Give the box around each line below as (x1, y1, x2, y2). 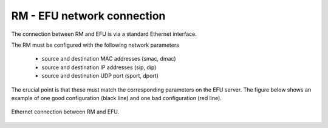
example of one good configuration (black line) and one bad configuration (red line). (11, 94, 222, 101)
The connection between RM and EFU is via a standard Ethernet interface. (11, 30, 197, 38)
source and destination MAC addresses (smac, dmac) (41, 55, 176, 62)
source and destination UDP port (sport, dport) (41, 72, 159, 79)
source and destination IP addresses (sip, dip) (41, 64, 157, 71)
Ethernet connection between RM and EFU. (11, 108, 120, 115)
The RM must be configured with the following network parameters (11, 41, 179, 49)
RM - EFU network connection (11, 9, 166, 22)
